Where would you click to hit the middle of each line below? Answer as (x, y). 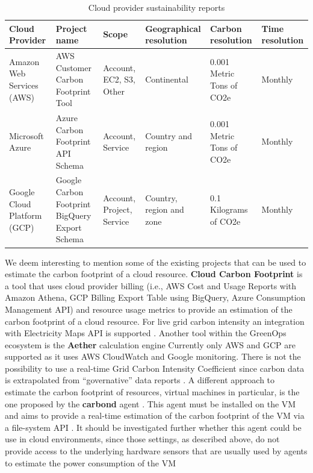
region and (165, 209)
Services (24, 85)
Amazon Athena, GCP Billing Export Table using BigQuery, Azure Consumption (155, 297)
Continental (167, 79)
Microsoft (26, 135)
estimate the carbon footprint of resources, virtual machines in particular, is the (152, 392)
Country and (169, 135)
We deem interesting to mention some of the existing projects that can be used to (156, 262)
